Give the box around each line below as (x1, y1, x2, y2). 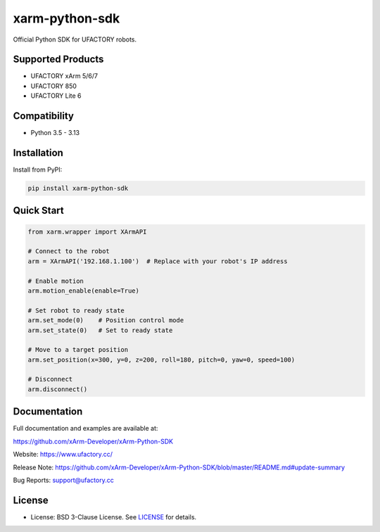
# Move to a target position (27, 346, 129, 354)
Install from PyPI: (13, 165, 63, 174)
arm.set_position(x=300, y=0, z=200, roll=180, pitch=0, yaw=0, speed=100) (27, 355, 296, 364)
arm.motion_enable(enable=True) (27, 286, 140, 295)
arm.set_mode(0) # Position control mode (27, 317, 184, 324)
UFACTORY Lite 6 (30, 91, 82, 100)
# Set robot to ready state (27, 306, 125, 315)
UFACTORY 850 (30, 82, 77, 90)
